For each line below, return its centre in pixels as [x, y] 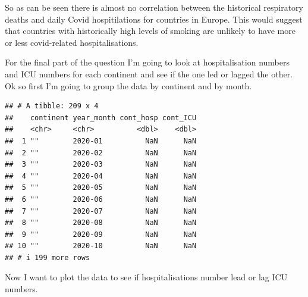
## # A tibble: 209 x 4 [52, 106]
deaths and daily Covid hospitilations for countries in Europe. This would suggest [154, 19]
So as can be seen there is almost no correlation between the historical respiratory [154, 7]
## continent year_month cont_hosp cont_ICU [101, 118]
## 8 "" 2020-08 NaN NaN [101, 223]
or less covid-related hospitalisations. [72, 42]
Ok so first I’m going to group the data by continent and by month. [128, 85]
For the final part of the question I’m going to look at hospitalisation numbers [147, 62]
